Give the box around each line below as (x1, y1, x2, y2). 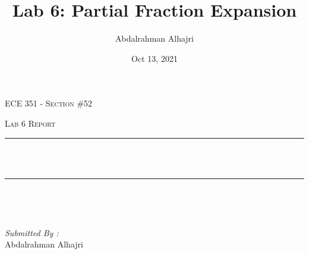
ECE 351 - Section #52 (5, 97, 93, 109)
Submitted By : (5, 226, 59, 239)
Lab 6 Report (5, 117, 56, 129)
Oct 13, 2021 (131, 52, 178, 64)
